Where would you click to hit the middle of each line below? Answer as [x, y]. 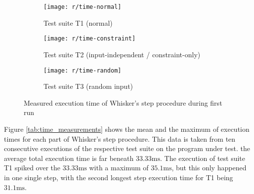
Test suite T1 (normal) [78, 22]
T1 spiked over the [32, 168]
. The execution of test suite [203, 158]
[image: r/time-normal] [83, 7]
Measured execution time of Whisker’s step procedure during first [123, 102]
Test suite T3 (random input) [88, 86]
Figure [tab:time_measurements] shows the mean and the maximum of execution [127, 129]
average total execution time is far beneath [69, 158]
